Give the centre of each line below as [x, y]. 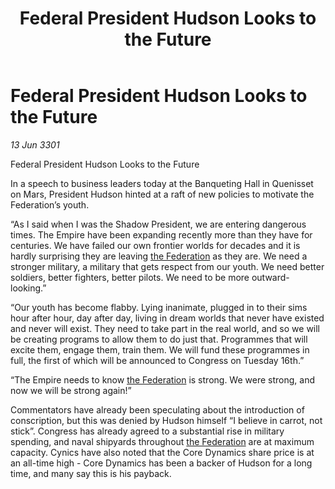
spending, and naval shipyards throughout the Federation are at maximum [162, 441]
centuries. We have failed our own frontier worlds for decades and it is [155, 245]
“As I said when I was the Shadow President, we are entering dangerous [158, 224]
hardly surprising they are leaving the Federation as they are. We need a [159, 256]
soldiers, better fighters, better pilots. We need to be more [130, 277]
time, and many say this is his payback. [91, 473]
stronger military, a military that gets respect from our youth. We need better [167, 266]
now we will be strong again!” [71, 390]
